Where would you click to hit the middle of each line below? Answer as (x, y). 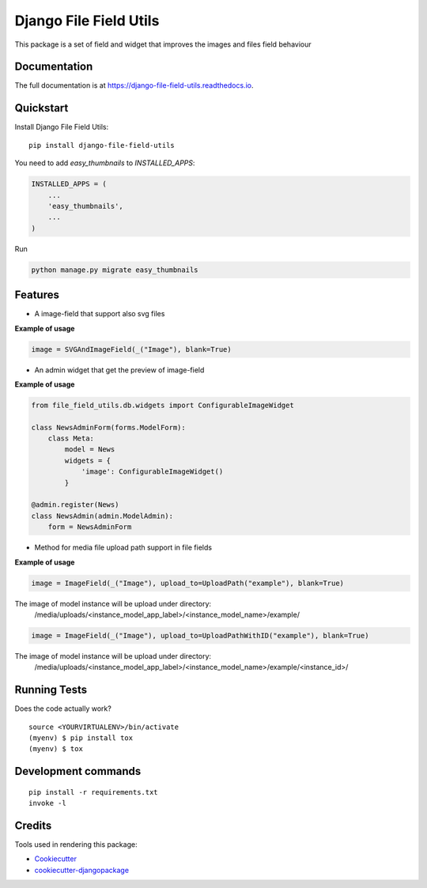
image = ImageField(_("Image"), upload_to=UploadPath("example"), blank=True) (187, 583)
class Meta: (71, 438)
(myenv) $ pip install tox (81, 738)
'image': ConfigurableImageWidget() (152, 472)
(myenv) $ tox (56, 749)
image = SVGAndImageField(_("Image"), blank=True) (132, 349)
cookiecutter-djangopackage (82, 870)
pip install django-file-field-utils (102, 145)
